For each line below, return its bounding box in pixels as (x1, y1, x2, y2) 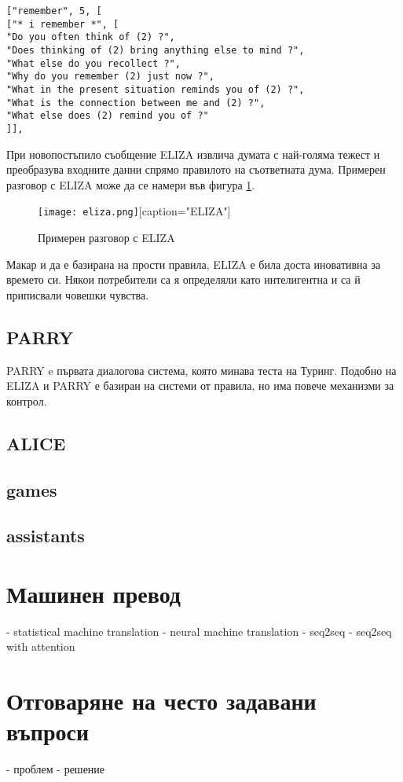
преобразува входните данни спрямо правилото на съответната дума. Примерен (6, 161, 386, 178)
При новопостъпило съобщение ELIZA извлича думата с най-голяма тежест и (6, 145, 380, 162)
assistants (6, 523, 85, 548)
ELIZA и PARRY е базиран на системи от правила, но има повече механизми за (6, 377, 394, 394)
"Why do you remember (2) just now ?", (6, 71, 214, 83)
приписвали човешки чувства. (6, 286, 149, 303)
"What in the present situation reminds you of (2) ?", (6, 83, 305, 95)
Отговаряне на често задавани (6, 685, 317, 717)
